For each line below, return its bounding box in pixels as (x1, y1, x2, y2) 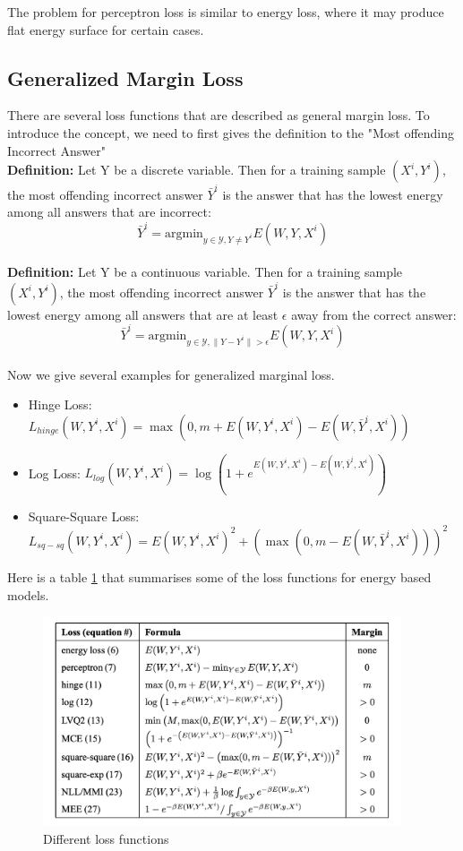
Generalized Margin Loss (7, 64, 244, 91)
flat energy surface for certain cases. (7, 20, 204, 39)
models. (7, 585, 49, 604)
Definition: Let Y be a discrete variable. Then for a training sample (7, 160, 386, 179)
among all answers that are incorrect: (7, 202, 211, 221)
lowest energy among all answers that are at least (7, 305, 279, 323)
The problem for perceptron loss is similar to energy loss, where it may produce (7, 3, 444, 21)
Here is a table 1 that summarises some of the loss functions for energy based (7, 567, 432, 586)
